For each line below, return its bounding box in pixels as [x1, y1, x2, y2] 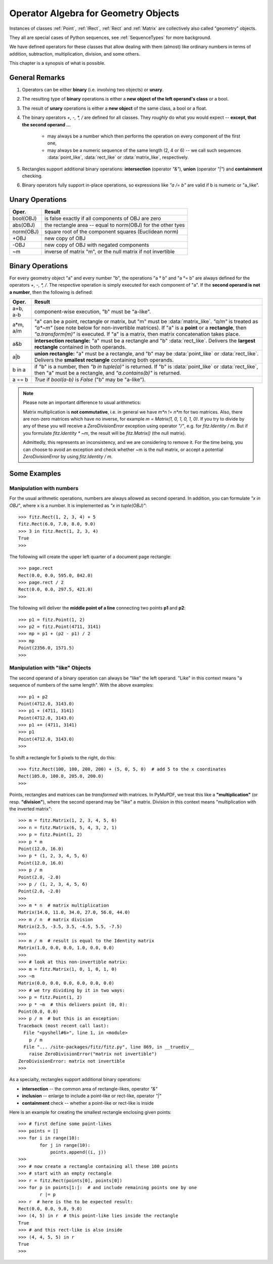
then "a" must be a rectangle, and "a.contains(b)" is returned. [34, 369, 181, 376]
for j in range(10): [39, 1142, 90, 1148]
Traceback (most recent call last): [18, 1023, 109, 1028]
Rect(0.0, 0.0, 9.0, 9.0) [18, 1206, 83, 1212]
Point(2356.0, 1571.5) [18, 645, 75, 651]
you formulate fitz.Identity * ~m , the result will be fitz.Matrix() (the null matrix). [23, 430, 187, 436]
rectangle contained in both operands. [34, 343, 126, 350]
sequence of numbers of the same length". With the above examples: [9, 682, 154, 688]
